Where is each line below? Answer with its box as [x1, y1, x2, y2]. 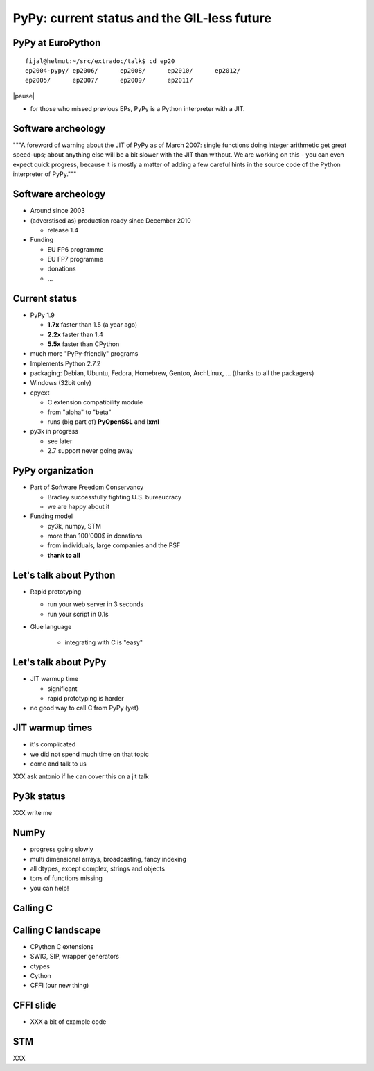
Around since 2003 [30, 207, 86, 215]
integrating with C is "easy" [64, 638, 143, 646]
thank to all [47, 551, 80, 559]
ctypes [30, 961, 50, 970]
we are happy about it [47, 502, 110, 511]
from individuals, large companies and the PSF [47, 541, 181, 549]
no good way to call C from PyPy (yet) [30, 704, 139, 712]
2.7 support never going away [47, 447, 133, 455]
